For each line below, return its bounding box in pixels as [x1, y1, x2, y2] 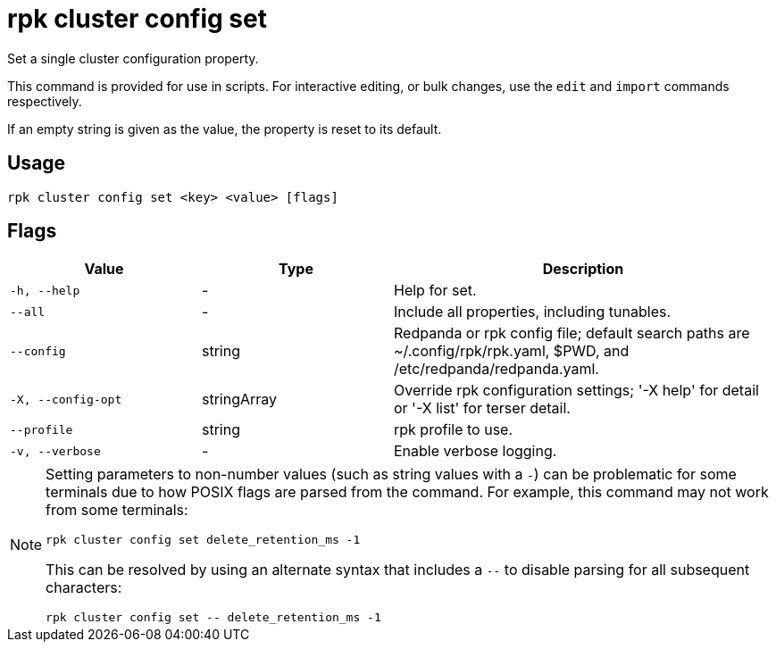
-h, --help [10, 283, 80, 297]
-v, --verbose [10, 444, 101, 458]
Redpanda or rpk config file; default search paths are [394, 324, 750, 343]
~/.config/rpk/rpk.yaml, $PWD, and [394, 342, 630, 361]
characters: [46, 578, 122, 597]
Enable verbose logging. [394, 442, 557, 461]
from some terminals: [46, 501, 188, 520]
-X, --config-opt [10, 392, 122, 406]
